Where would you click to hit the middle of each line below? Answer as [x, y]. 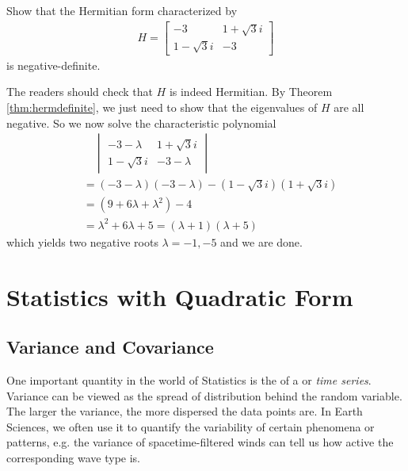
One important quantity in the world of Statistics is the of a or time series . [189, 379]
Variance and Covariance [110, 347]
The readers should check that [80, 92]
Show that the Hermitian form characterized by [122, 10]
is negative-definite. [53, 65]
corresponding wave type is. [74, 457]
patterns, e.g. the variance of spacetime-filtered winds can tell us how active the [200, 442]
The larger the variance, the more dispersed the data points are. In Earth [185, 411]
